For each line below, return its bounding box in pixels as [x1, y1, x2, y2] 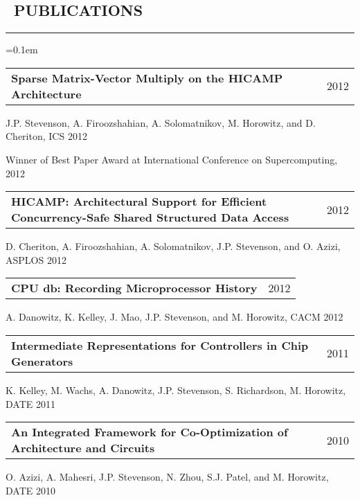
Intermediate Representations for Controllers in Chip [11, 337, 309, 353]
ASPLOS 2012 [6, 252, 66, 267]
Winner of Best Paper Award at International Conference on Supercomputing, [6, 152, 338, 166]
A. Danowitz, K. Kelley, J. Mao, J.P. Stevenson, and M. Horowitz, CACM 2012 [6, 310, 343, 324]
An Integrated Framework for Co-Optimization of [11, 424, 288, 440]
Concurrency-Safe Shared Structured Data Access [11, 209, 289, 226]
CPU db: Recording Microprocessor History [11, 280, 258, 296]
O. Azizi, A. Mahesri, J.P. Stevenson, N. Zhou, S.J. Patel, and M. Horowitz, [6, 470, 329, 484]
